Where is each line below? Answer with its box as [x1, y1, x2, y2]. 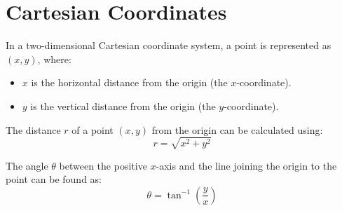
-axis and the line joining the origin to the [156, 158, 337, 172]
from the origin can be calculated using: [151, 122, 323, 137]
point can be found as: [6, 172, 102, 186]
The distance [6, 122, 61, 137]
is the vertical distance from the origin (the [30, 98, 216, 113]
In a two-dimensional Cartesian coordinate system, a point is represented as [6, 38, 331, 53]
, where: [37, 51, 71, 66]
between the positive [59, 158, 147, 172]
